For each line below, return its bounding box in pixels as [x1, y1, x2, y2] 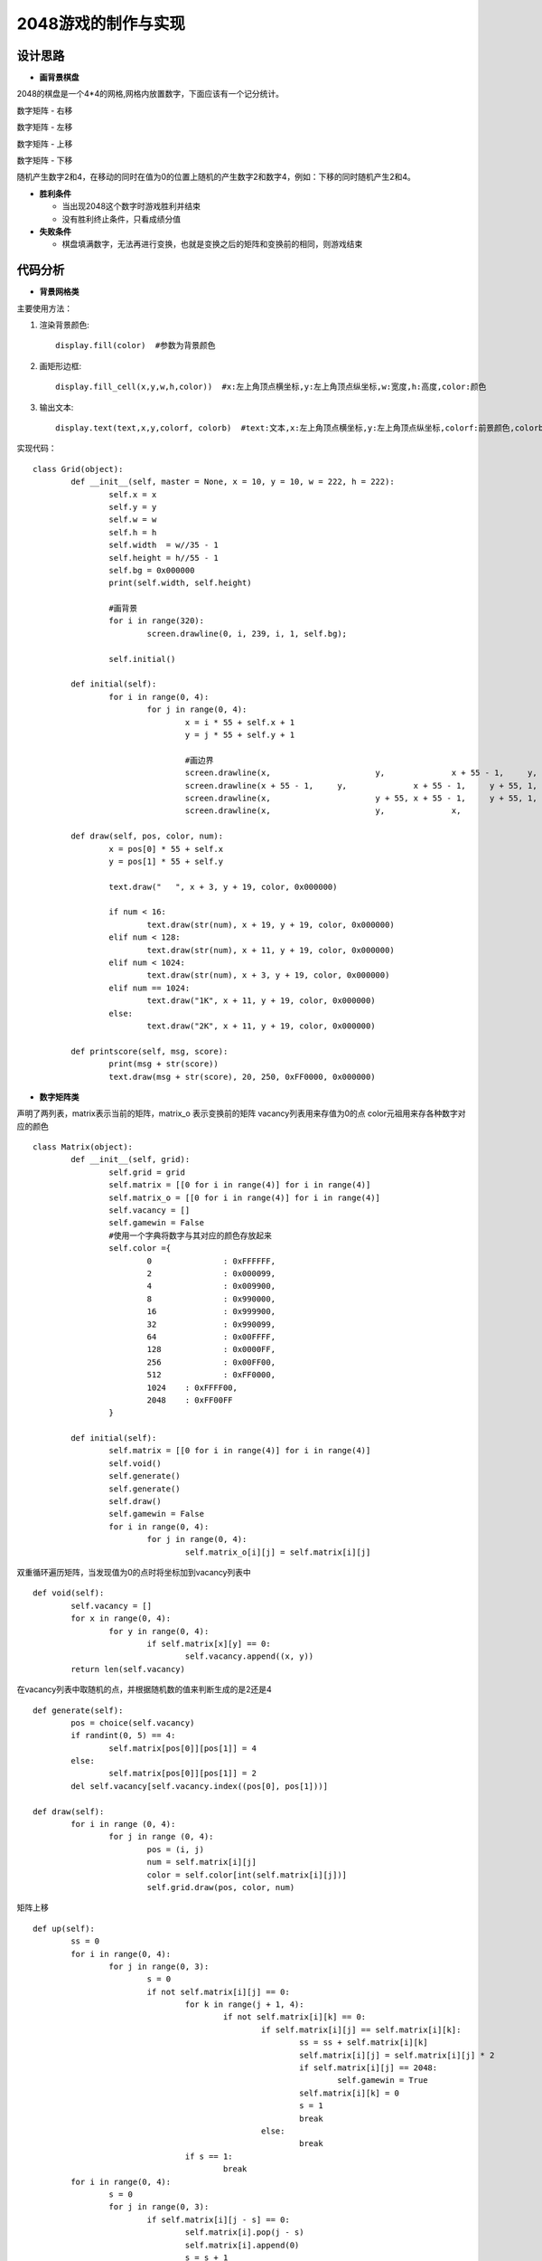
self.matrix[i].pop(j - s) [184, 2228, 304, 2237]
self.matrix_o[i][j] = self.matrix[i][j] [184, 1547, 371, 1557]
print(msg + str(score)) [108, 1059, 219, 1069]
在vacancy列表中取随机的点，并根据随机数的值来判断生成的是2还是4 [16, 1684, 273, 1695]
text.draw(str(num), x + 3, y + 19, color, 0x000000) [146, 970, 390, 980]
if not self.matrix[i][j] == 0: [146, 1986, 291, 1997]
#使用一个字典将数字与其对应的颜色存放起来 [108, 1230, 273, 1241]
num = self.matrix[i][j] [146, 1857, 257, 1868]
